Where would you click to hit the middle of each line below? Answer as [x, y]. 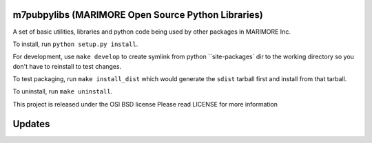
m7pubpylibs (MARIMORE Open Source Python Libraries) [138, 15]
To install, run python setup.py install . [75, 44]
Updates [31, 124]
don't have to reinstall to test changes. [67, 66]
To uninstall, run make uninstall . [63, 91]
